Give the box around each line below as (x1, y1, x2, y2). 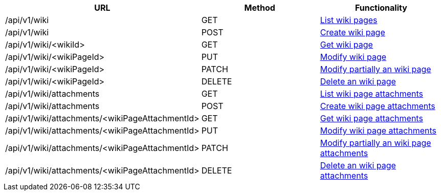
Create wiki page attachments (320, 101, 435, 111)
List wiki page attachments (320, 89, 423, 99)
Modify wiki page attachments (320, 125, 437, 136)
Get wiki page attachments (320, 113, 423, 123)
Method (244, 3, 275, 13)
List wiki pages (320, 15, 378, 25)
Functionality (355, 3, 407, 13)
